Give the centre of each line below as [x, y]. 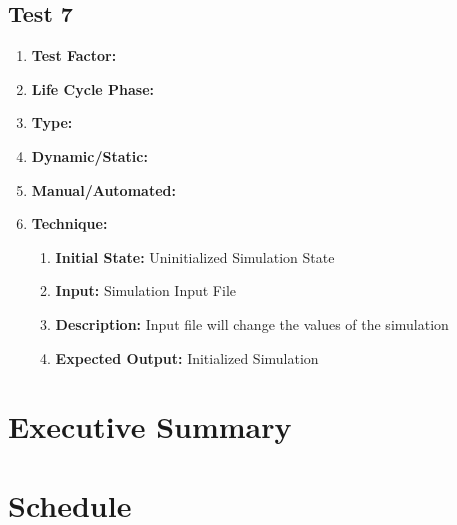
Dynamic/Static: [89, 155]
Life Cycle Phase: [93, 88]
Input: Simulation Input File [145, 290]
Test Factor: [74, 55]
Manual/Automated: [103, 189]
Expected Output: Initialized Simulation [187, 357]
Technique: [69, 223]
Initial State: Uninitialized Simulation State [195, 256]
